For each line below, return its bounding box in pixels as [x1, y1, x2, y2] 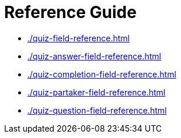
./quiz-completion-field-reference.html [27, 69, 176, 79]
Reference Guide [4, 2, 137, 22]
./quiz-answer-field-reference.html [27, 51, 161, 61]
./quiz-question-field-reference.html [27, 105, 167, 115]
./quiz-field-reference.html [27, 33, 130, 43]
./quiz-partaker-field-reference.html [27, 87, 166, 97]
